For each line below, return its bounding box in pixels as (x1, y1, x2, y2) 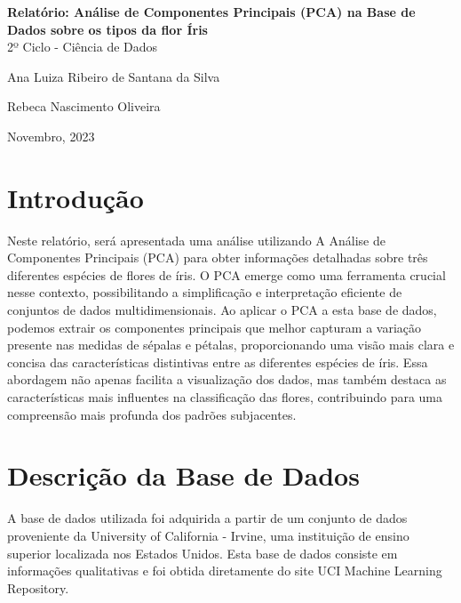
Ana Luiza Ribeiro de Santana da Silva (7, 67, 220, 85)
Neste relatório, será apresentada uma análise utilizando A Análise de (7, 230, 385, 249)
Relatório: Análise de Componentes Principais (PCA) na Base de (7, 3, 416, 20)
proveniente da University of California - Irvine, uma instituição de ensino (7, 526, 409, 544)
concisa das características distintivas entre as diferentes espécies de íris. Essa (7, 352, 428, 371)
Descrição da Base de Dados (7, 457, 360, 494)
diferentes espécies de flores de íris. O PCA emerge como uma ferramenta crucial (7, 265, 446, 284)
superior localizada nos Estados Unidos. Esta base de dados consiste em (7, 543, 398, 562)
